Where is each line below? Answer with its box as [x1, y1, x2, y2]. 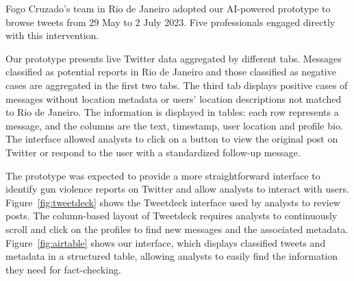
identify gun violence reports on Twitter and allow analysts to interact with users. [5, 182, 349, 196]
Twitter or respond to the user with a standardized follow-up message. [5, 145, 301, 159]
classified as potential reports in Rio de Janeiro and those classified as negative [5, 64, 336, 79]
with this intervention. [5, 28, 99, 42]
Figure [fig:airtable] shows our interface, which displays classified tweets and [5, 235, 326, 249]
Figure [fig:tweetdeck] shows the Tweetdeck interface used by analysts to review [5, 195, 341, 209]
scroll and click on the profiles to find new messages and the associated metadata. [5, 221, 349, 236]
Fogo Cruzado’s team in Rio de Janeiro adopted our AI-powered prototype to [5, 1, 331, 15]
